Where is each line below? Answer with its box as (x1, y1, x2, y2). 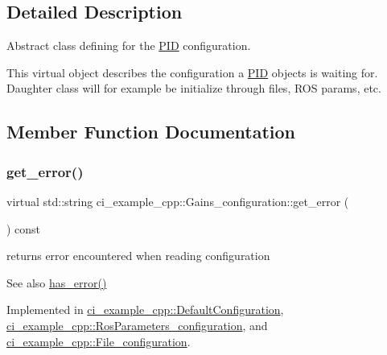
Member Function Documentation (6, 119, 296, 144)
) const (6, 220, 41, 237)
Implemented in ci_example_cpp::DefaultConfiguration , (6, 301, 284, 318)
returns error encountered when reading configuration (6, 247, 270, 264)
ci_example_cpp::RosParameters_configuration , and (6, 316, 268, 333)
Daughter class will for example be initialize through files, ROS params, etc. (6, 80, 381, 97)
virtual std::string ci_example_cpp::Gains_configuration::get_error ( (6, 192, 349, 209)
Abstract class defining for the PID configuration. (6, 37, 251, 54)
